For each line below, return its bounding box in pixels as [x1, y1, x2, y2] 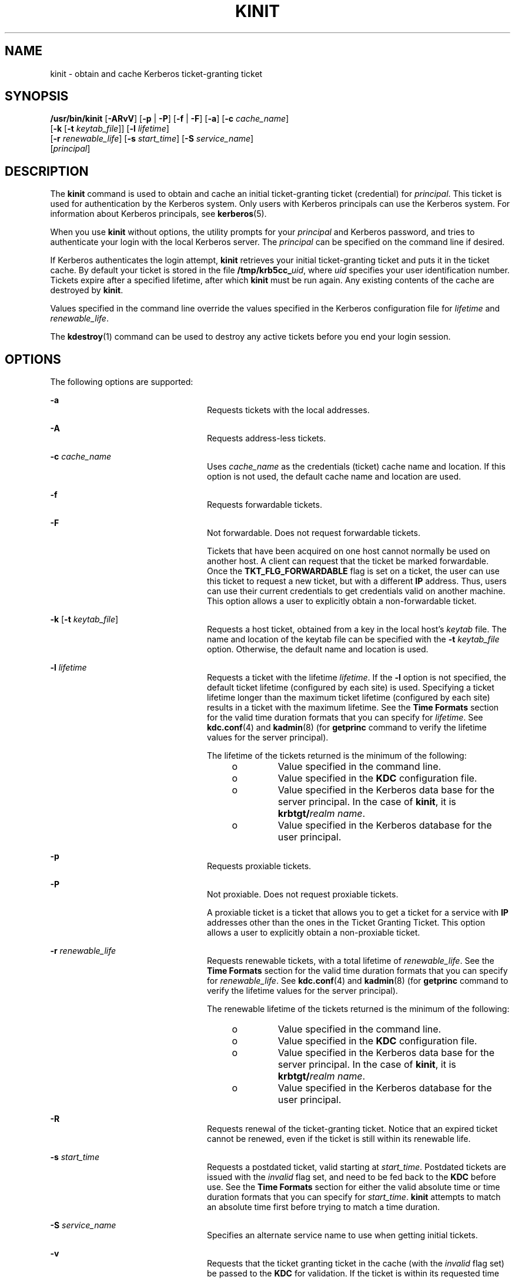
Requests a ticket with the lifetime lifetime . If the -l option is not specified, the [207, 672, 506, 683]
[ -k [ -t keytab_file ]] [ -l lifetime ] [50, 123, 169, 134]
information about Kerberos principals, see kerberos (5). [50, 209, 267, 219]
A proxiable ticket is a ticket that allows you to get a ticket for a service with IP [207, 907, 509, 918]
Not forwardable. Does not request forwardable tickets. [207, 528, 420, 538]
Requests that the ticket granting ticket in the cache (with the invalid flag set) [207, 1258, 504, 1269]
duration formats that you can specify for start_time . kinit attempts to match [207, 1192, 501, 1202]
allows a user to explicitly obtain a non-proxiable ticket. [207, 927, 420, 938]
